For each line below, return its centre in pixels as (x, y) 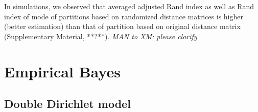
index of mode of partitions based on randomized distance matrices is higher (124, 16)
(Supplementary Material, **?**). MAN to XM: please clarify (101, 36)
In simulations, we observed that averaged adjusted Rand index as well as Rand (129, 6)
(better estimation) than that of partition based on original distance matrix (122, 26)
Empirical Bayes (62, 71)
